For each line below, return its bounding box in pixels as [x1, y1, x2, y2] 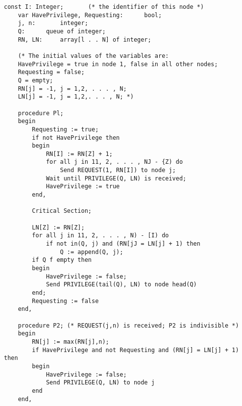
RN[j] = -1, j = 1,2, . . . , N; [18, 85, 127, 92]
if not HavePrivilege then [32, 134, 120, 141]
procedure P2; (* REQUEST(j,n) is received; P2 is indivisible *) [18, 322, 239, 329]
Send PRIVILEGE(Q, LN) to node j [46, 379, 155, 386]
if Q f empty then [32, 256, 92, 264]
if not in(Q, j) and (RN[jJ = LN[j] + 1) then [46, 240, 200, 248]
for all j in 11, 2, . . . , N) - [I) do [32, 232, 169, 239]
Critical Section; [32, 207, 92, 215]
